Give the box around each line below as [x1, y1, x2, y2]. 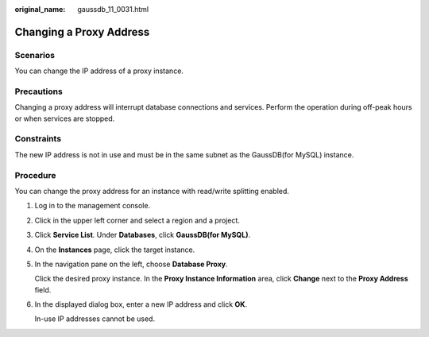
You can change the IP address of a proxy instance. [14, 66, 184, 76]
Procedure [14, 169, 56, 180]
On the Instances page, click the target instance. [34, 245, 195, 254]
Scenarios [14, 49, 56, 60]
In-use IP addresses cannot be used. [34, 314, 155, 323]
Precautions [14, 86, 63, 97]
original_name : [14, 5, 66, 14]
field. [34, 285, 52, 294]
